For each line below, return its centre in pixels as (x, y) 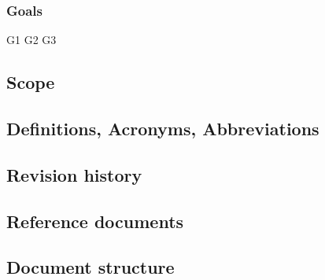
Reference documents (95, 221)
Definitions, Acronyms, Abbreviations (163, 128)
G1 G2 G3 (31, 40)
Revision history (74, 174)
